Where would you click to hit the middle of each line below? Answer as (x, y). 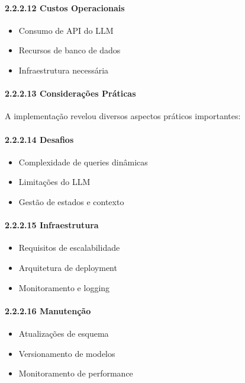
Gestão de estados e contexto (71, 201)
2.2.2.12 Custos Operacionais (65, 7)
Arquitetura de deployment (68, 267)
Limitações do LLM (54, 182)
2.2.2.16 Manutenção (48, 310)
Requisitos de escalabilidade (69, 248)
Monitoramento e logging (64, 287)
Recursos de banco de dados (70, 50)
